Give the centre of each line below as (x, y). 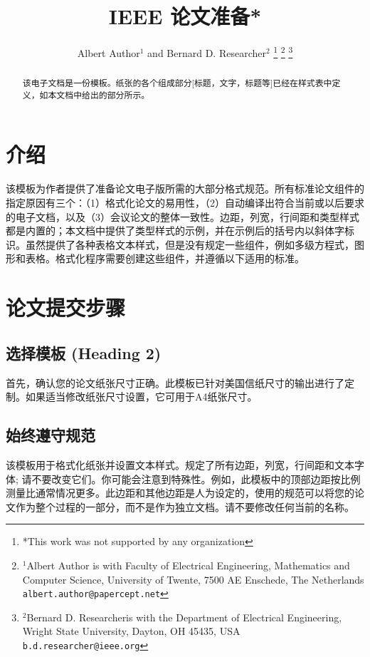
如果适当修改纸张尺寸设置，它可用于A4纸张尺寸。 (141, 397)
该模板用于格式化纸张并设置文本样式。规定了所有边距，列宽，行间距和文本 (180, 464)
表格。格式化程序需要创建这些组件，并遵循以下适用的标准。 (165, 258)
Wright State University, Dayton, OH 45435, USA (131, 631)
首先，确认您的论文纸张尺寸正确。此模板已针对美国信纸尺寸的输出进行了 (175, 382)
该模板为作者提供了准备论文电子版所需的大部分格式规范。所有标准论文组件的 (185, 188)
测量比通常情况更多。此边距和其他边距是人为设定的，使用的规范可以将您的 (180, 493)
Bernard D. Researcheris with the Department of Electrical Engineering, (184, 617)
